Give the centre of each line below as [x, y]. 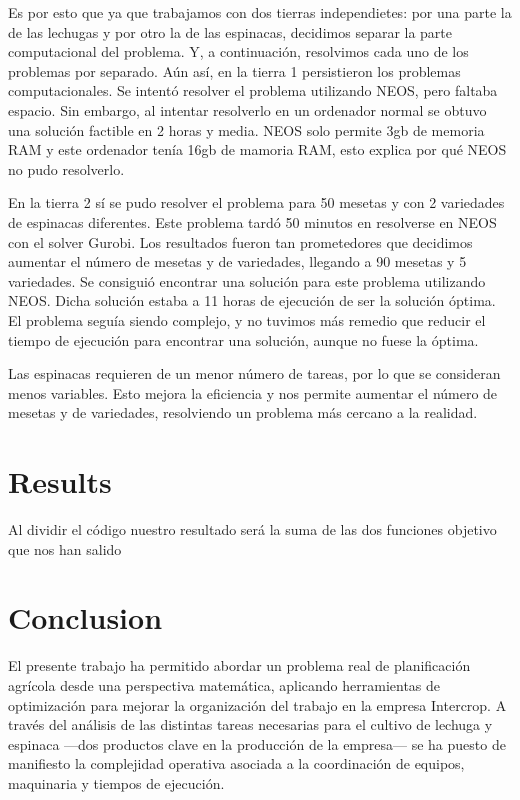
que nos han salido [65, 548]
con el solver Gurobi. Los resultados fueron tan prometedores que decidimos [240, 241]
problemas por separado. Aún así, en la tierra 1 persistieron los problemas [234, 70]
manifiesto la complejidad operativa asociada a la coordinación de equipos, [236, 763]
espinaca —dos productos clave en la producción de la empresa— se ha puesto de [257, 743]
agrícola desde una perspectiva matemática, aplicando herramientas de [224, 684]
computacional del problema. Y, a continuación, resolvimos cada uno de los [238, 51]
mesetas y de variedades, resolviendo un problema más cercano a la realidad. [243, 412]
